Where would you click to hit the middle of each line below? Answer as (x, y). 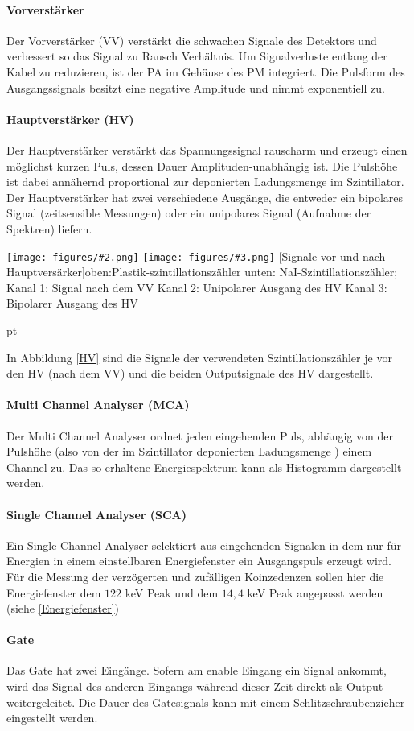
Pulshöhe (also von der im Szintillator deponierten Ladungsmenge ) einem (189, 451)
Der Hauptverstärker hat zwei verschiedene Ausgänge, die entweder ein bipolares (205, 197)
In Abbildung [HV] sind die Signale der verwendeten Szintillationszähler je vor (199, 357)
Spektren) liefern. (49, 228)
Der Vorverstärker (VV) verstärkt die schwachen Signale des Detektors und (192, 40)
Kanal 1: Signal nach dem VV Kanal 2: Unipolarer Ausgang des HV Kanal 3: (197, 287)
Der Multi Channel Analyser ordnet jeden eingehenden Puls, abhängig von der (200, 435)
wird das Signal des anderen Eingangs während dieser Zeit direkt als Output (195, 686)
